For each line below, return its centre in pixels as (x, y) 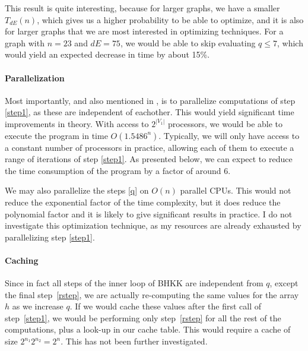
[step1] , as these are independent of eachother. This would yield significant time (150, 112)
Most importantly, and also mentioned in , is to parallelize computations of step (150, 100)
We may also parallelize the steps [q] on (77, 190)
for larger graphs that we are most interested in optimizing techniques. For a (144, 31)
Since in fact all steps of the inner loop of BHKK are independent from (134, 283)
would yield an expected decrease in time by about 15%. (107, 54)
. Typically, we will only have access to (229, 135)
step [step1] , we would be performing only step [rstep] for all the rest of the (143, 317)
